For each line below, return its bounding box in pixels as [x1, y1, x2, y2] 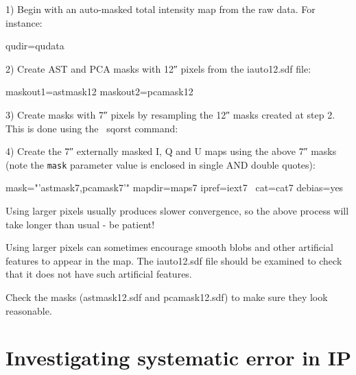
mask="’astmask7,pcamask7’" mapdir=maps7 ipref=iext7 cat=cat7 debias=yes [5, 180, 344, 195]
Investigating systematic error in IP [5, 343, 351, 372]
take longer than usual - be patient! [5, 217, 155, 231]
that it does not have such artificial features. [5, 267, 192, 281]
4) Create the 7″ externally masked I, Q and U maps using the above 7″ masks [5, 144, 337, 158]
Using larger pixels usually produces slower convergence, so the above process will [5, 204, 349, 217]
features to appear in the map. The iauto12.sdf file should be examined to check [5, 253, 342, 267]
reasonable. [5, 303, 52, 317]
